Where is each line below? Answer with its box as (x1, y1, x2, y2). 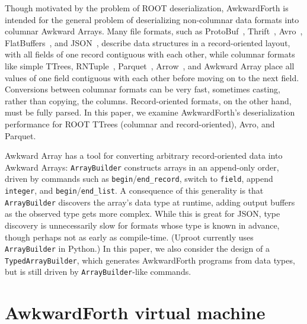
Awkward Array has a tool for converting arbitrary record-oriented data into (5, 149, 283, 162)
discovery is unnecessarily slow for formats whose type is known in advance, (5, 219, 280, 231)
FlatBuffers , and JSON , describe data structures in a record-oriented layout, (5, 36, 290, 49)
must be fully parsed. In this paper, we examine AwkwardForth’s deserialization (5, 106, 295, 118)
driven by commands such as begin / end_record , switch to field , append (5, 172, 273, 185)
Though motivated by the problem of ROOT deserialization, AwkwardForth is (5, 2, 289, 14)
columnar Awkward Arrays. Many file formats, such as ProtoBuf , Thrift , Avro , (5, 25, 303, 37)
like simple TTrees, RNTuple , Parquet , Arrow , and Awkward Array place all (5, 59, 295, 72)
